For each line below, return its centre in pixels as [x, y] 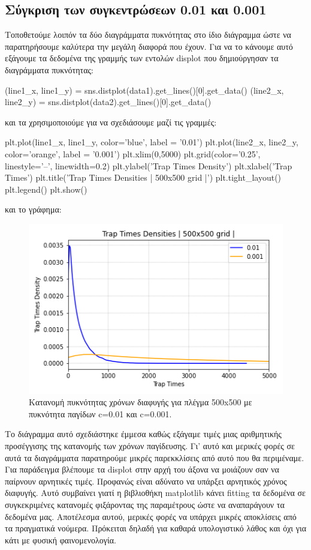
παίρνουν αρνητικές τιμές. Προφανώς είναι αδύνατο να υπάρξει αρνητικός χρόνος [146, 481]
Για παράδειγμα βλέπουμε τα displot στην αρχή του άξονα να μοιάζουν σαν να [142, 469]
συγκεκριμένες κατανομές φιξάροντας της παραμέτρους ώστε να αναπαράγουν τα [145, 504]
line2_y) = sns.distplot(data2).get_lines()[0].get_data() [108, 102]
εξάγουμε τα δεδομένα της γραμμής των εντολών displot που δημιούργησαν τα [142, 58]
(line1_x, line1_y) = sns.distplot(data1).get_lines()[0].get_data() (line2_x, [144, 90]
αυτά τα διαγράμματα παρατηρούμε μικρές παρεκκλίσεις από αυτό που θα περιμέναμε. [155, 457]
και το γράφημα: [33, 209]
